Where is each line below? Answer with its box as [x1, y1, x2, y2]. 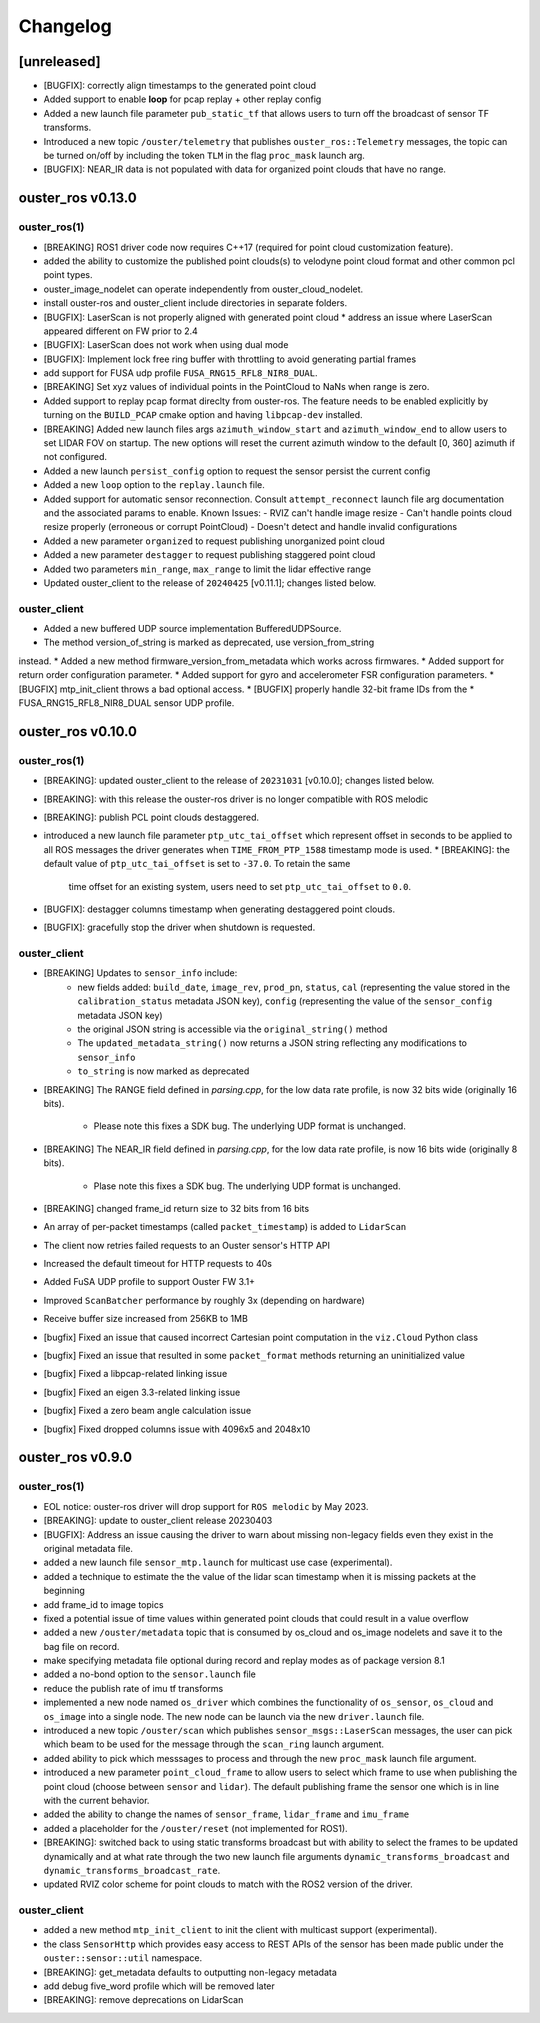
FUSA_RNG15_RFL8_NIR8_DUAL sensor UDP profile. [18, 697, 235, 709]
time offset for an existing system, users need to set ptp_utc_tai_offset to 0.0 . [68, 880, 412, 892]
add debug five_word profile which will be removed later [43, 1980, 275, 1992]
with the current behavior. [43, 1794, 150, 1806]
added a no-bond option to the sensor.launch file [43, 1668, 257, 1680]
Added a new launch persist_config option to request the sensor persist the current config [43, 465, 431, 477]
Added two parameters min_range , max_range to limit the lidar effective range [43, 563, 372, 575]
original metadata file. [43, 1542, 134, 1554]
